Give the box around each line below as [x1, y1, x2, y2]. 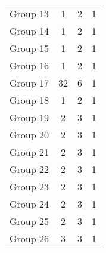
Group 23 [10, 180, 49, 193]
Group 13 [10, 7, 49, 20]
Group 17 [10, 76, 49, 90]
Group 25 [10, 214, 49, 228]
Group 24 [10, 197, 49, 211]
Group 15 [10, 41, 49, 55]
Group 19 [10, 110, 49, 124]
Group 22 [10, 162, 49, 176]
